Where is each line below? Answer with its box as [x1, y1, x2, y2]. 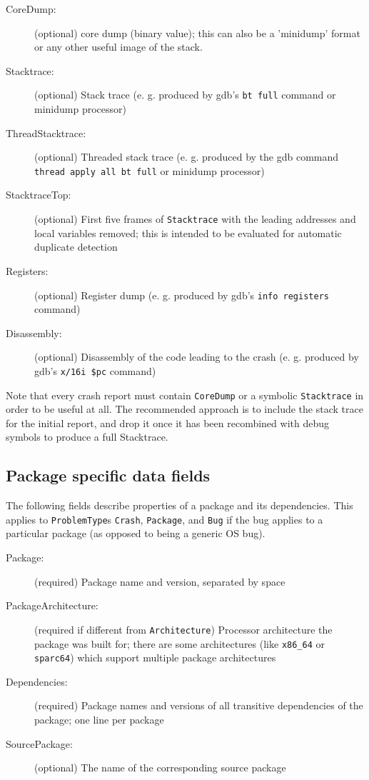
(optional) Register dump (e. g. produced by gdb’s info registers [34, 287, 329, 302]
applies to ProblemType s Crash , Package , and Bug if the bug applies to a [6, 511, 323, 526]
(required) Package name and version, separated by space [34, 574, 285, 589]
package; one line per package [34, 712, 164, 727]
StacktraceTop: [6, 187, 71, 202]
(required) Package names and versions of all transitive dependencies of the [34, 698, 363, 713]
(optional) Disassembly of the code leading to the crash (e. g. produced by [34, 349, 359, 364]
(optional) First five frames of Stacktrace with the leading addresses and [34, 211, 356, 226]
